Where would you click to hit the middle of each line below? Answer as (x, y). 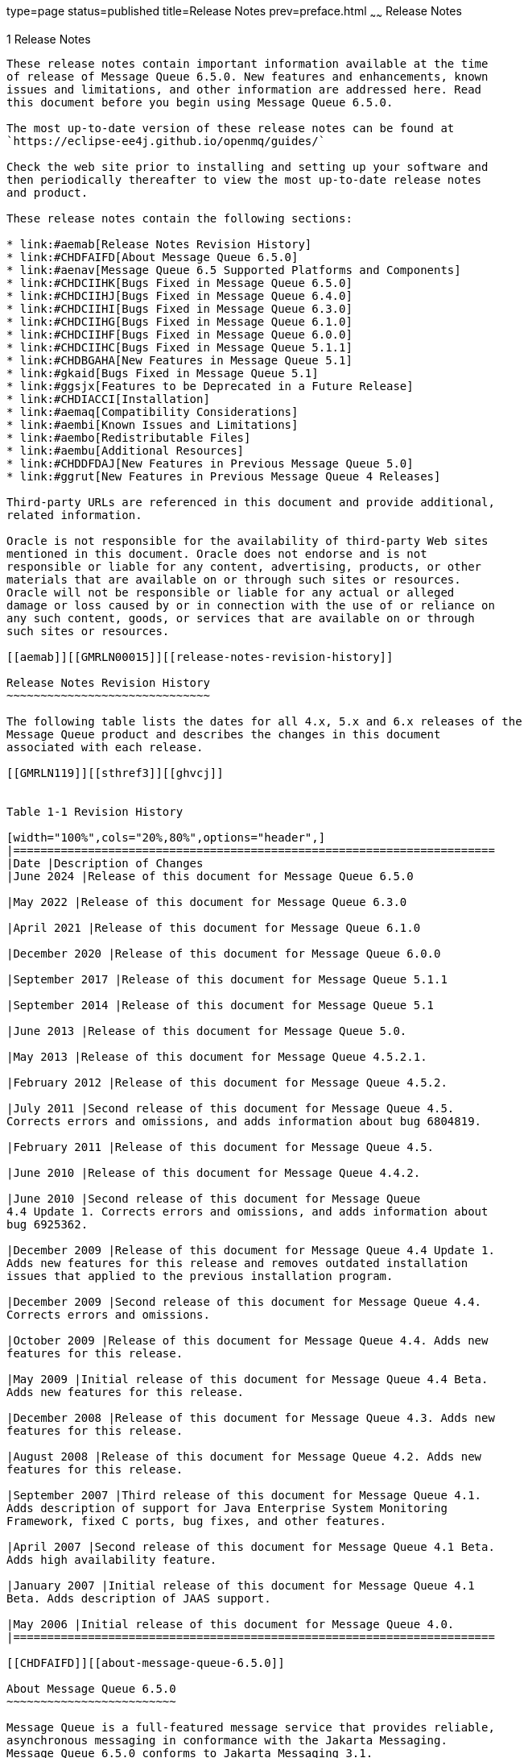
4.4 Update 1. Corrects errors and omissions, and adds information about (248, 1211)
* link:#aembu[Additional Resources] (126, 450)
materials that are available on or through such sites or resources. (234, 579)
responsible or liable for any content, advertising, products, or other (244, 566)
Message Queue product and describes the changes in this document (224, 734)
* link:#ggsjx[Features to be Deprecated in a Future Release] (210, 386)
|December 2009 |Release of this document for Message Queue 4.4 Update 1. (251, 1250)
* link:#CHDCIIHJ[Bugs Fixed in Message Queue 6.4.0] (179, 295)
